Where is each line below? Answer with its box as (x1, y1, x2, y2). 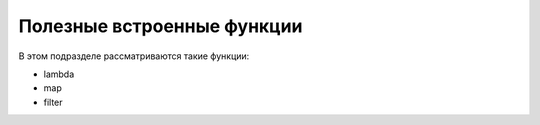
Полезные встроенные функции (18, 15, 303, 37)
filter (43, 96, 64, 108)
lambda (43, 68, 75, 80)
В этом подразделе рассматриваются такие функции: (18, 50, 250, 62)
